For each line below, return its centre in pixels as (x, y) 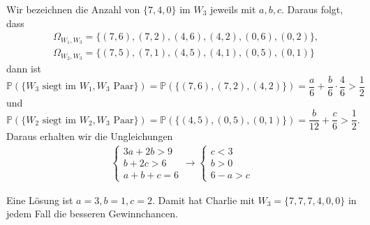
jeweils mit (233, 9)
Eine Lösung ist (40, 200)
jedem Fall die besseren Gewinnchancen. (92, 214)
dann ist (24, 68)
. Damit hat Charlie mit (203, 200)
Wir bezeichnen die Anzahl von (73, 9)
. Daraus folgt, (312, 9)
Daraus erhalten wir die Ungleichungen (90, 136)
